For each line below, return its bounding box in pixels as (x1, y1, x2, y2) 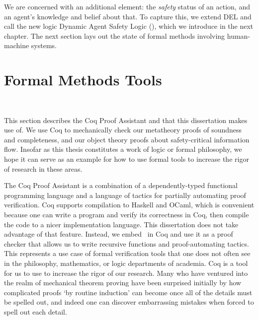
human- (227, 30, 251, 41)
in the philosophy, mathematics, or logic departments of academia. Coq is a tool (4, 258, 248, 268)
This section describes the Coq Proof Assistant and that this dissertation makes (4, 115, 248, 125)
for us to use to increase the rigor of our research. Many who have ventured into (4, 267, 248, 278)
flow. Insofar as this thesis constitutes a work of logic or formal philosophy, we (4, 144, 242, 154)
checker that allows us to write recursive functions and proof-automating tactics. (4, 238, 249, 249)
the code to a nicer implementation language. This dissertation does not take (4, 219, 239, 229)
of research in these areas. (4, 163, 83, 174)
